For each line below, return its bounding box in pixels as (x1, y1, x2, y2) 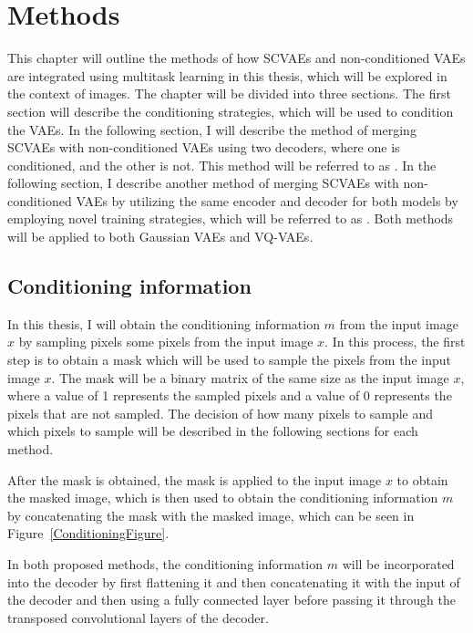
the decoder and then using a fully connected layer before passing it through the (7, 590, 456, 609)
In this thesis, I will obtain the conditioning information (7, 314, 320, 333)
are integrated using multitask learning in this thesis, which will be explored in (7, 66, 447, 85)
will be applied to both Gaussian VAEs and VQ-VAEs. (7, 227, 314, 246)
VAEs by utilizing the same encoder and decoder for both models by (76, 191, 458, 210)
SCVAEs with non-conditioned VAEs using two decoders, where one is (7, 138, 400, 157)
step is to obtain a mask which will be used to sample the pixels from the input (7, 350, 451, 369)
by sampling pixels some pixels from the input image (18, 332, 314, 351)
